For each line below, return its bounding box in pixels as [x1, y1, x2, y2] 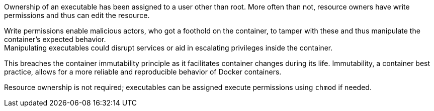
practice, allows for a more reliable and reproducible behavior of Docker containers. [4, 67, 282, 76]
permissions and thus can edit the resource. [4, 11, 150, 19]
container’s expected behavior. [4, 35, 106, 43]
